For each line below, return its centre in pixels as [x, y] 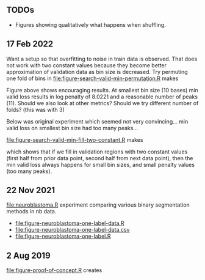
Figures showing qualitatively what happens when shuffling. [90, 24]
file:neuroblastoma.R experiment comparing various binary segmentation [98, 205]
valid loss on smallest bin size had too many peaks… [72, 128]
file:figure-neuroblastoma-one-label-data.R [70, 223]
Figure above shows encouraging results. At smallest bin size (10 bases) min [102, 90]
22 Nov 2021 [31, 190]
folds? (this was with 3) [36, 109]
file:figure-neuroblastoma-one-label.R [63, 236]
